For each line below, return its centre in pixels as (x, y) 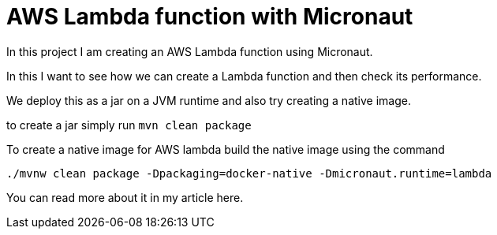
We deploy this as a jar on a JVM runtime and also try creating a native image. (209, 100)
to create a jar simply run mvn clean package (129, 125)
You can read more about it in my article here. (125, 197)
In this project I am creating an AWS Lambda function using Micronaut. (190, 51)
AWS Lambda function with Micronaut (210, 17)
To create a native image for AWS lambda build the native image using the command (226, 149)
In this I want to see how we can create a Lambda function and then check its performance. (244, 76)
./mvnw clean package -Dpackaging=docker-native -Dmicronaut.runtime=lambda (249, 173)
